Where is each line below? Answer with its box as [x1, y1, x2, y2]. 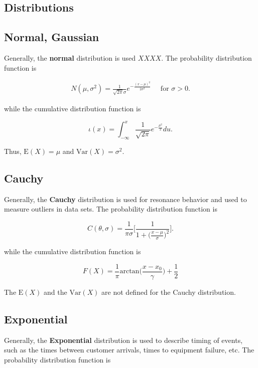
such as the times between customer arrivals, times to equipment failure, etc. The [4, 344, 254, 355]
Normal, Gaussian [4, 29, 99, 45]
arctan [119, 268, 140, 275]
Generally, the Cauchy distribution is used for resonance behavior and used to [4, 194, 247, 204]
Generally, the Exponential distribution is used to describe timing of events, [4, 334, 243, 345]
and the [44, 286, 67, 297]
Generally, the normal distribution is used [4, 52, 136, 63]
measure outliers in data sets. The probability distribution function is [4, 204, 217, 214]
